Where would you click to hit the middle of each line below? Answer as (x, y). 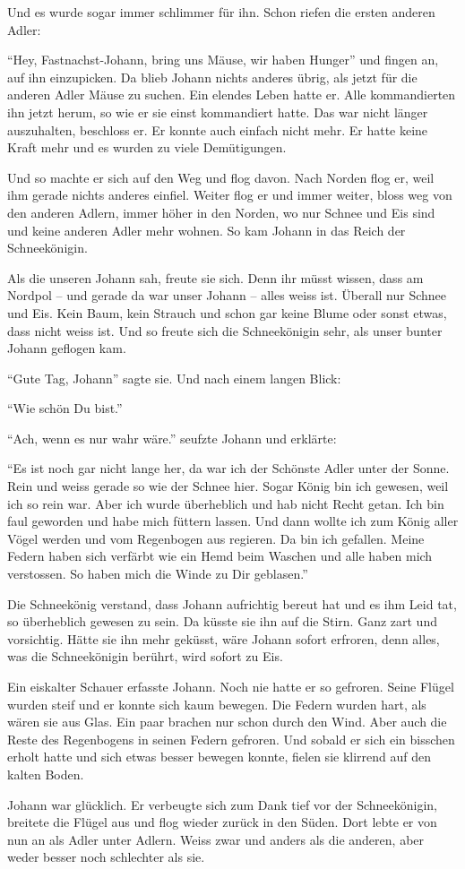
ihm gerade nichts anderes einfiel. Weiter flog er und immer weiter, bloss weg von (230, 195)
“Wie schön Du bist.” (65, 408)
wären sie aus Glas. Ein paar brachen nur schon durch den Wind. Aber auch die (227, 722)
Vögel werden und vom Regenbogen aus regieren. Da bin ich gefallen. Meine (216, 538)
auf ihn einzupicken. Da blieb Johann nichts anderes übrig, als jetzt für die (212, 77)
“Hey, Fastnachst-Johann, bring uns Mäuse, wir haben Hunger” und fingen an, (223, 60)
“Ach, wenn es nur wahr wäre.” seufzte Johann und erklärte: (172, 438)
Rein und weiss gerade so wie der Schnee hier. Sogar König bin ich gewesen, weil (228, 486)
